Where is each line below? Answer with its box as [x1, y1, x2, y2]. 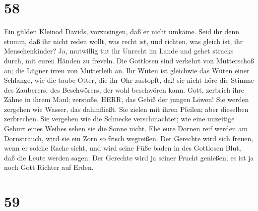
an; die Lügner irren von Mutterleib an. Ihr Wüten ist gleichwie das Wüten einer [4, 65, 250, 75]
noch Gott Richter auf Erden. [4, 162, 94, 172]
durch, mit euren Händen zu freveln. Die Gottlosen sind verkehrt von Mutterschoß [4, 55, 254, 65]
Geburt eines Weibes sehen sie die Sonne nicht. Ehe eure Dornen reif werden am [4, 123, 248, 134]
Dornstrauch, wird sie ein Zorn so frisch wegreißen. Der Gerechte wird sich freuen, [4, 133, 254, 143]
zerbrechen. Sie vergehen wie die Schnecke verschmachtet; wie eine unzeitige [4, 113, 235, 124]
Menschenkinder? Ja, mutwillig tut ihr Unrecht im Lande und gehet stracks [4, 46, 234, 56]
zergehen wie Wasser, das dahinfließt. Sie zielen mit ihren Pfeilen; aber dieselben [4, 104, 249, 114]
